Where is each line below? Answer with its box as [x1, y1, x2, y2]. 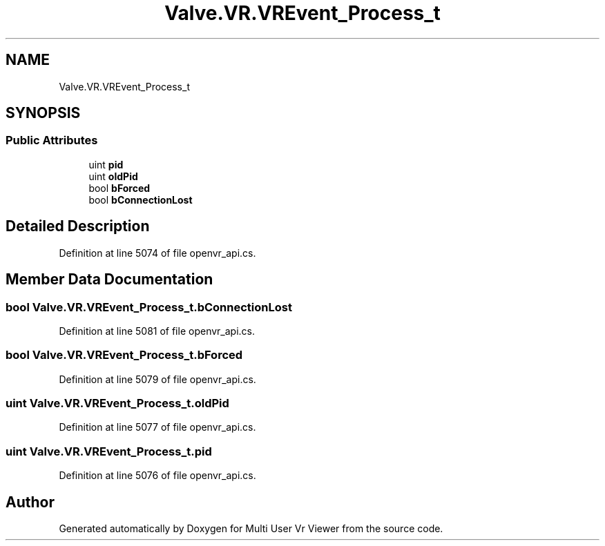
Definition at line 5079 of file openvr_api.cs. [59, 373, 256, 385]
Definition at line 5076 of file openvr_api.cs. [59, 469, 256, 482]
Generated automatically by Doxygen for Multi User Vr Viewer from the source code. [59, 522, 443, 534]
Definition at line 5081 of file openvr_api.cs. [59, 324, 255, 337]
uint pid [88, 158, 124, 170]
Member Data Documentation [6, 271, 213, 289]
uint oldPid [88, 170, 138, 182]
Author [6, 493, 55, 511]
